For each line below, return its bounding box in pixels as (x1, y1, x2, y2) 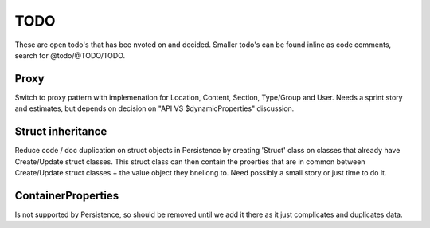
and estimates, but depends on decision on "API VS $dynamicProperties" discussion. (14, 104, 295, 113)
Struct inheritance (14, 124, 107, 139)
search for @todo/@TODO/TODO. (14, 50, 126, 60)
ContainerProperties (14, 188, 119, 202)
